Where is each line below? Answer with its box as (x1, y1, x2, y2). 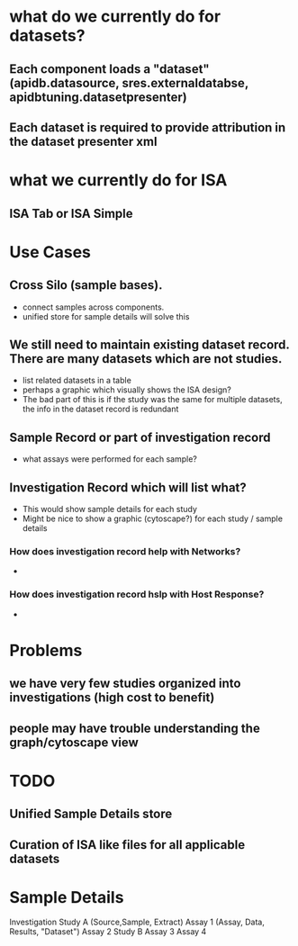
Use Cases (9, 241, 92, 262)
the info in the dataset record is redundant (22, 403, 179, 415)
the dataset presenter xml (9, 133, 158, 149)
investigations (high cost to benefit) (9, 690, 215, 706)
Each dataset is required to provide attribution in (9, 120, 286, 135)
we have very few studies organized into (9, 676, 241, 691)
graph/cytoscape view (9, 734, 140, 750)
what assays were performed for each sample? (22, 454, 198, 464)
